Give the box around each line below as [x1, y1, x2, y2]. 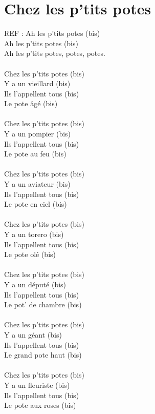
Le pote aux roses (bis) [4, 400, 76, 410]
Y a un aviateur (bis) [4, 179, 71, 189]
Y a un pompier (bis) [4, 128, 71, 139]
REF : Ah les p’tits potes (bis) [4, 28, 100, 38]
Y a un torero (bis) [4, 229, 64, 239]
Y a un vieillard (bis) [4, 78, 71, 89]
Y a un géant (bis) [4, 329, 62, 340]
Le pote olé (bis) [4, 249, 56, 260]
